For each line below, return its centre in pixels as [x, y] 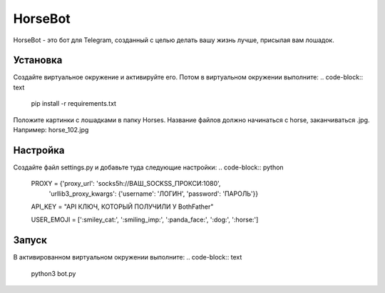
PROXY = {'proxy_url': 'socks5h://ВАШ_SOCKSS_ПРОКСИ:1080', [126, 184]
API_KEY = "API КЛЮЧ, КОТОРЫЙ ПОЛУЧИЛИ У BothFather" [122, 207]
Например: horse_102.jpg [51, 130]
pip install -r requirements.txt [74, 104]
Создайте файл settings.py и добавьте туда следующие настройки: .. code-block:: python [149, 167]
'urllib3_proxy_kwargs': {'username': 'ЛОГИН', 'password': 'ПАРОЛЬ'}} [154, 194]
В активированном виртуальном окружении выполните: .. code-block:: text [128, 257]
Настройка [39, 150]
